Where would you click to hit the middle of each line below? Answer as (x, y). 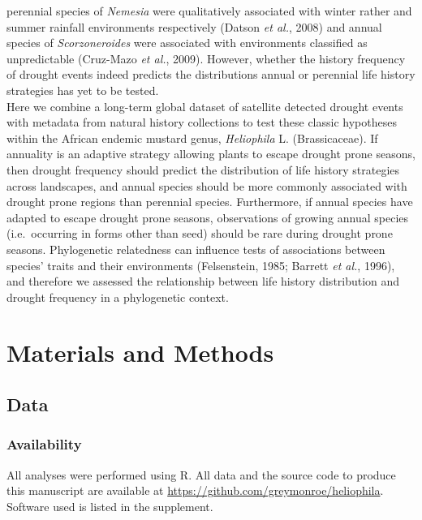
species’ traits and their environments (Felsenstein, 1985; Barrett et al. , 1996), (201, 265)
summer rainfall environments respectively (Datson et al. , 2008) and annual (194, 26)
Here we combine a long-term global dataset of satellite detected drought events (205, 106)
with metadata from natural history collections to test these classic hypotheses (202, 122)
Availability (44, 444)
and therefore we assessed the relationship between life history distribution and (203, 281)
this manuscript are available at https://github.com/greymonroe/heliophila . (195, 490)
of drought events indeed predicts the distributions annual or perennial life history (211, 74)
